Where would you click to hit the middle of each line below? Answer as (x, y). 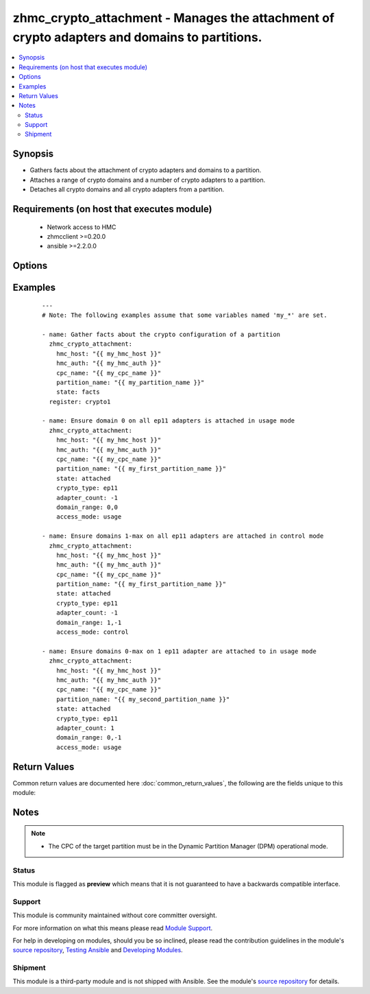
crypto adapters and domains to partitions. (137, 37)
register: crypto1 (80, 402)
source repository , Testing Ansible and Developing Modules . (98, 950)
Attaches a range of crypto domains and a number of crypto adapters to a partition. (148, 180)
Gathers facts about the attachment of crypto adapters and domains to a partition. (146, 170)
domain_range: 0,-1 (89, 738)
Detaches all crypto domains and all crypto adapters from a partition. (127, 189)
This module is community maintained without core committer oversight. (115, 915)
